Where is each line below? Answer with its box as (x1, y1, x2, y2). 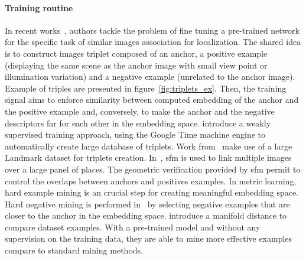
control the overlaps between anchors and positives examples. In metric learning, (5, 174, 297, 187)
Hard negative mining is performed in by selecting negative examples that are (5, 197, 290, 210)
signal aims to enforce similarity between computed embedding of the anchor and (5, 93, 299, 106)
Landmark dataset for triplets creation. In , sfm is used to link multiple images (5, 151, 292, 164)
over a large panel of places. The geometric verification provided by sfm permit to (5, 162, 301, 175)
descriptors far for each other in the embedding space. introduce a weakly (5, 116, 271, 129)
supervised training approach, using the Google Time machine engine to (5, 128, 266, 141)
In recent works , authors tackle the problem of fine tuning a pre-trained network (5, 24, 300, 36)
